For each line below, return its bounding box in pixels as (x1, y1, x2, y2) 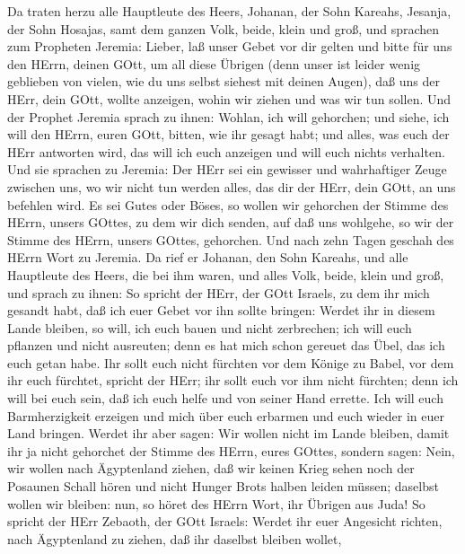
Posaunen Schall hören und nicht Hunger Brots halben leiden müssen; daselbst (7, 477, 439, 496)
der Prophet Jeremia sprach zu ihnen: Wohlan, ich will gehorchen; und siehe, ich (7, 107, 450, 126)
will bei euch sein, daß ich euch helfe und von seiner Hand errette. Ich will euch (7, 389, 443, 408)
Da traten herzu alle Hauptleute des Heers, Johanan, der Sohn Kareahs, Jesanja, (7, 2, 452, 20)
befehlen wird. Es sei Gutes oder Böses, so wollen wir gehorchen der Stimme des (7, 195, 449, 214)
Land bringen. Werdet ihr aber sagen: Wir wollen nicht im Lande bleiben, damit (7, 424, 450, 443)
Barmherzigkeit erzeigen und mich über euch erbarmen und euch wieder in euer (7, 406, 444, 425)
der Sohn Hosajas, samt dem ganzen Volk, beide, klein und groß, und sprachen (7, 19, 440, 38)
